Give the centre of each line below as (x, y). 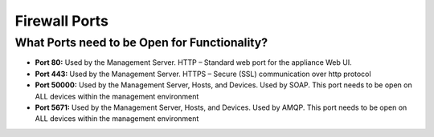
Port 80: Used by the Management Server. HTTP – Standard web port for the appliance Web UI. (194, 62)
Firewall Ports (61, 21)
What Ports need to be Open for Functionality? (141, 42)
